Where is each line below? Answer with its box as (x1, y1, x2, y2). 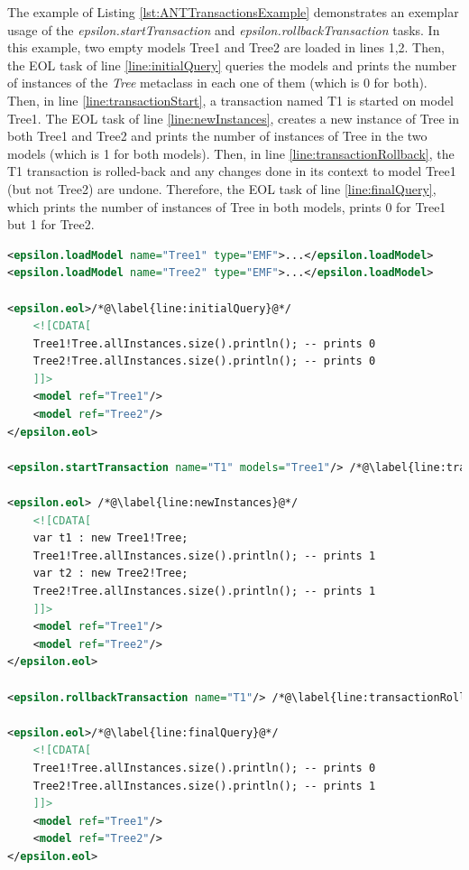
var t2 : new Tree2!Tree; (32, 567, 189, 580)
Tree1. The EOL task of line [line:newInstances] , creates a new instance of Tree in (7, 108, 459, 127)
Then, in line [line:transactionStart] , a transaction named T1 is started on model (7, 90, 454, 109)
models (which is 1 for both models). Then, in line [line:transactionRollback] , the (7, 143, 455, 162)
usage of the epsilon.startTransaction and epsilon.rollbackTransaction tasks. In (7, 20, 440, 39)
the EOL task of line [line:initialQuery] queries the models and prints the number (7, 55, 457, 74)
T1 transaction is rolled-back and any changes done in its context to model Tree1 (7, 162, 456, 180)
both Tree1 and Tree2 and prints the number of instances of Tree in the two (7, 126, 428, 145)
